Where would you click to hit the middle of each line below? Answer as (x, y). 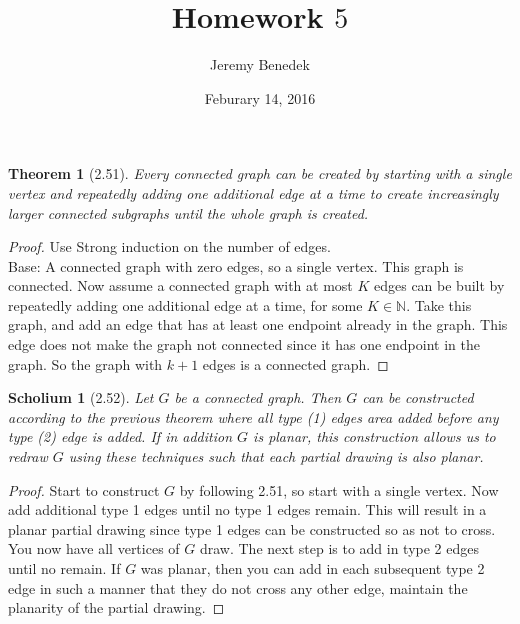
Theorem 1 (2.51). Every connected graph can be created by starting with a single (260, 173)
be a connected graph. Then (258, 397)
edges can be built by (439, 285)
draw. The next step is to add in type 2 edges (339, 548)
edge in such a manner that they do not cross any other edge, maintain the (238, 587)
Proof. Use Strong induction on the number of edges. (169, 246)
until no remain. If (64, 568)
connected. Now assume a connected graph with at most (180, 285)
